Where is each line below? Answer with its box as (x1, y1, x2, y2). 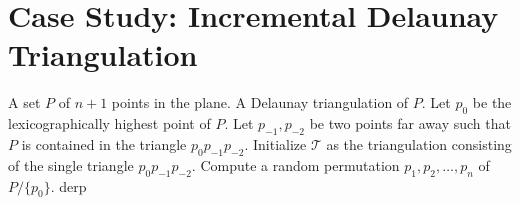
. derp (50, 175, 87, 196)
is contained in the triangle (21, 133, 187, 154)
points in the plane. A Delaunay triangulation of (111, 92, 409, 113)
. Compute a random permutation (191, 154, 400, 175)
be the (472, 92, 512, 113)
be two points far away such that (309, 113, 511, 134)
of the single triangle (8, 154, 134, 175)
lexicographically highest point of (8, 113, 211, 134)
